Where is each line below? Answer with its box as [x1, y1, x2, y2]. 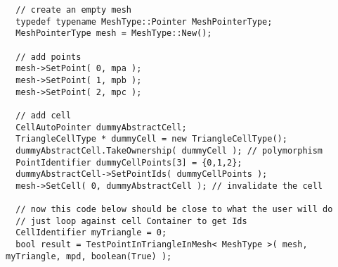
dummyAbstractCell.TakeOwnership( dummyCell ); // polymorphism [15, 145, 323, 156]
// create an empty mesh [15, 5, 131, 15]
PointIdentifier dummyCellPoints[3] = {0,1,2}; [15, 157, 242, 168]
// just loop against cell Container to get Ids [15, 216, 247, 226]
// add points [15, 51, 82, 62]
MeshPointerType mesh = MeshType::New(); [15, 28, 212, 39]
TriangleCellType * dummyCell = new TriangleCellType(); [15, 134, 287, 144]
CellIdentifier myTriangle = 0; [15, 228, 167, 238]
